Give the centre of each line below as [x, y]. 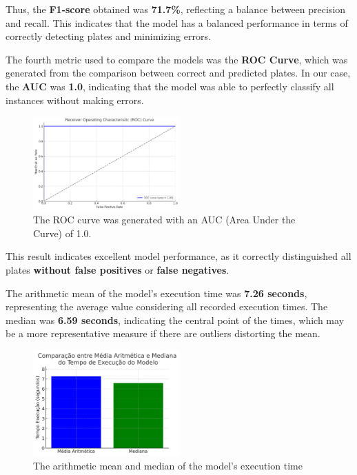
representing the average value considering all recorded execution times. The [167, 306]
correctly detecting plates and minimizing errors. [108, 36]
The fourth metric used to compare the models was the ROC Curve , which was [177, 59]
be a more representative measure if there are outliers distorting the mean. [163, 333]
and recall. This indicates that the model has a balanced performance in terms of [177, 22]
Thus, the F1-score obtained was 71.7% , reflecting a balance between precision [176, 9]
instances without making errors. [75, 100]
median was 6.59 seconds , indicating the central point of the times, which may [175, 320]
